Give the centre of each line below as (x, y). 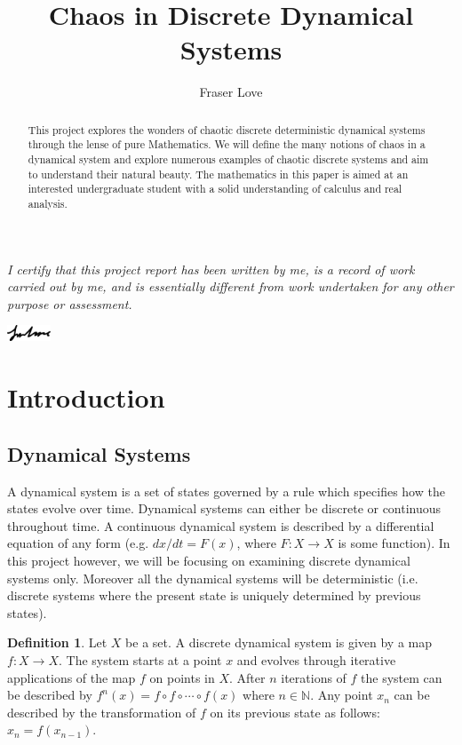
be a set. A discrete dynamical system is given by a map (279, 642)
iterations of (314, 677)
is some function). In (394, 543)
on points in (182, 677)
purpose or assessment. (70, 303)
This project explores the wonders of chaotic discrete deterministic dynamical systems (227, 129)
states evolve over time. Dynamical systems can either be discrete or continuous (224, 508)
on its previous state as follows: (295, 712)
